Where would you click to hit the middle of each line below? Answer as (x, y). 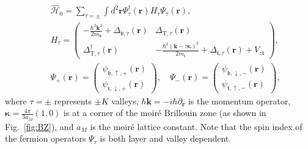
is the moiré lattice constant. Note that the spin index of (196, 126)
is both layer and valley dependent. (166, 138)
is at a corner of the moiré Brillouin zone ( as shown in (165, 113)
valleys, (125, 100)
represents (73, 100)
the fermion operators (46, 138)
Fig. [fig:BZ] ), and (39, 126)
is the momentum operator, (239, 100)
